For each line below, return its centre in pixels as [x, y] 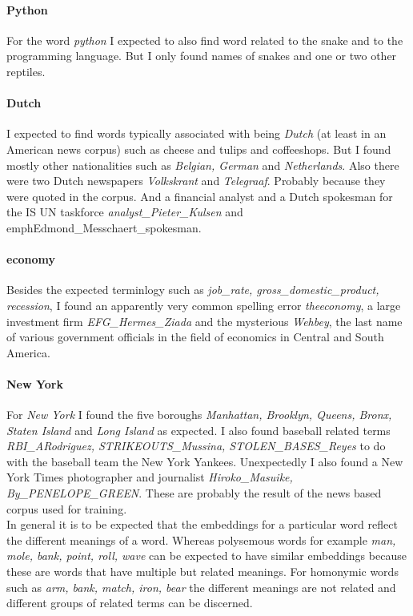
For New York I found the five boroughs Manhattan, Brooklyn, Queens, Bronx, [199, 415]
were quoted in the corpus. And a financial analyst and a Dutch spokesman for [200, 196]
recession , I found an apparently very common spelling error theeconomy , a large [204, 305]
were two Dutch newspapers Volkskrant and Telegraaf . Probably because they [196, 181]
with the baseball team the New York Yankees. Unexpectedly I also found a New [205, 461]
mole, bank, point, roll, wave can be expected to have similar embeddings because [206, 556]
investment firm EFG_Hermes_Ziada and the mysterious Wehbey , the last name [204, 321]
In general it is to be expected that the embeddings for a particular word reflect [202, 524]
